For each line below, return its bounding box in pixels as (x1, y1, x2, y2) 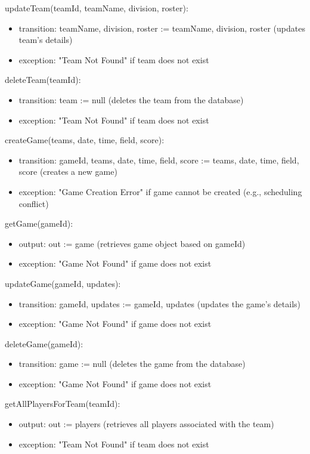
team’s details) (18, 33, 73, 46)
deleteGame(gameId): (5, 337, 83, 350)
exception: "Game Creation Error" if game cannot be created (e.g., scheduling (18, 185, 302, 197)
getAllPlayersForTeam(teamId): (5, 397, 120, 410)
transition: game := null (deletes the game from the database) (18, 357, 246, 370)
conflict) (18, 197, 49, 209)
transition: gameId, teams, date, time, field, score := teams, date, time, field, (18, 153, 299, 166)
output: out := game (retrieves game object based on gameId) (18, 237, 246, 249)
